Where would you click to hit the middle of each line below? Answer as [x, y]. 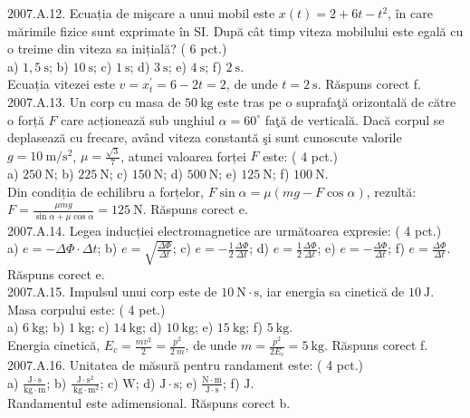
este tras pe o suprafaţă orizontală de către [337, 101]
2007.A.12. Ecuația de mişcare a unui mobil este [141, 13]
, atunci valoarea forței [183, 156]
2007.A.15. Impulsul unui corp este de [112, 292]
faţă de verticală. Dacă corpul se [355, 119]
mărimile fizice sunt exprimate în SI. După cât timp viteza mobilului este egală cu [235, 30]
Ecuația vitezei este [61, 84]
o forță [26, 119]
